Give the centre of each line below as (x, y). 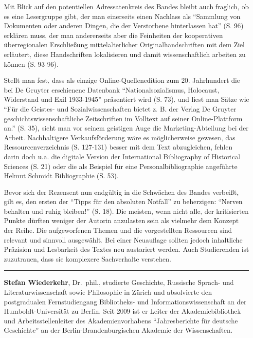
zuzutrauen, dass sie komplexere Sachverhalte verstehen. (88, 258)
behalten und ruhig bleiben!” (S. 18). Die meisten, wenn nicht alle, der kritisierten (126, 211)
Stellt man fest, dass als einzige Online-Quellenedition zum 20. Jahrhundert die (122, 80)
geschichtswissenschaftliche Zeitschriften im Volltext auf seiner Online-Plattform (123, 118)
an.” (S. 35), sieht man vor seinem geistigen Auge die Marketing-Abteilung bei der (126, 128)
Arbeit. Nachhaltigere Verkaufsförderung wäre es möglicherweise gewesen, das (120, 137)
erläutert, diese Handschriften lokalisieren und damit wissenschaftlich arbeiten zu (125, 54)
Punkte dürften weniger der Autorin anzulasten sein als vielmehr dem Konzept (121, 220)
